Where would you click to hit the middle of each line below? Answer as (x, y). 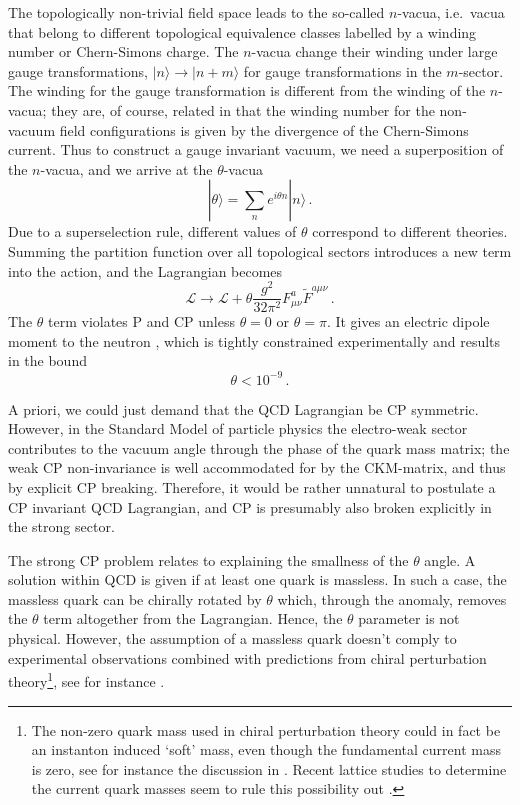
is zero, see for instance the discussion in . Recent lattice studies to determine (269, 768)
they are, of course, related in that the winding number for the (243, 109)
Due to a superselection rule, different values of (152, 231)
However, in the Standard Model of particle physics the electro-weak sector (238, 428)
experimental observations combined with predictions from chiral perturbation (247, 657)
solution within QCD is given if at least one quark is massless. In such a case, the (257, 579)
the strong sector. (61, 526)
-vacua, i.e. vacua (451, 12)
